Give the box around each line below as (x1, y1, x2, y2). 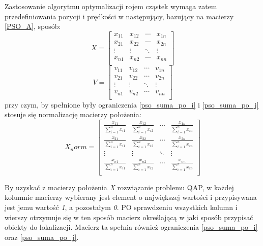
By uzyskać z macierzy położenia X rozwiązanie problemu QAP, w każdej (5, 182, 234, 192)
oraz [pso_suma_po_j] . (5, 231, 79, 242)
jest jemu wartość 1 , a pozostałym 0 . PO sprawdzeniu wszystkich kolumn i (5, 202, 238, 213)
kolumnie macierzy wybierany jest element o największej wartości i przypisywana (5, 192, 257, 202)
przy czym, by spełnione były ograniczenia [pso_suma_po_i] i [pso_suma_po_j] (5, 99, 259, 110)
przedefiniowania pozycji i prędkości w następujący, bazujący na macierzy (5, 11, 234, 21)
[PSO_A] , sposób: (5, 21, 61, 31)
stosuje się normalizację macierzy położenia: (5, 109, 141, 120)
